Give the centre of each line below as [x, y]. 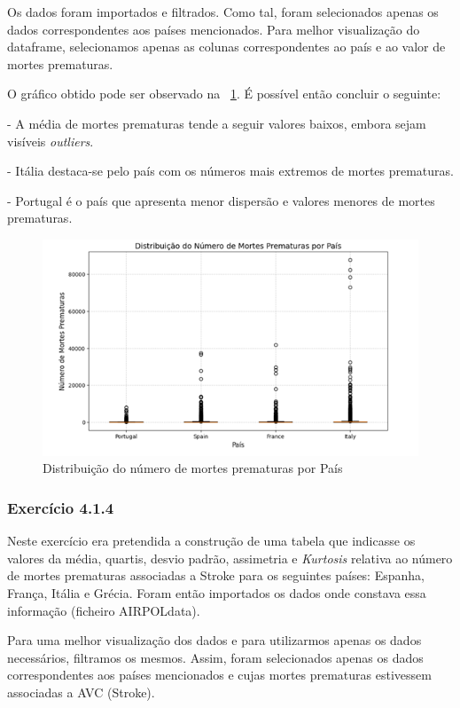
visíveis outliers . [51, 141]
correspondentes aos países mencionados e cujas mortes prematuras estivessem [219, 675]
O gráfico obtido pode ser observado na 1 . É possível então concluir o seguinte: [224, 94]
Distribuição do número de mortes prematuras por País [193, 468]
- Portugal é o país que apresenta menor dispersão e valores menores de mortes [221, 200]
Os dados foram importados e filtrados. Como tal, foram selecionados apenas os [223, 12]
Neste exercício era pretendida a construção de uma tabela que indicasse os [211, 541]
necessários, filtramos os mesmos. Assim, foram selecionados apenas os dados [215, 657]
